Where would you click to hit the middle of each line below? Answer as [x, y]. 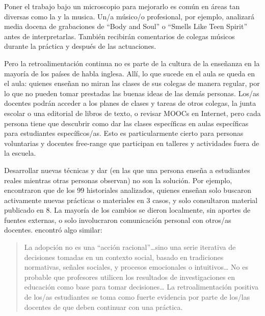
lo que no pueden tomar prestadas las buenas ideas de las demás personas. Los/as [132, 93]
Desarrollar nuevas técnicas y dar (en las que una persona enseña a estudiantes [127, 170]
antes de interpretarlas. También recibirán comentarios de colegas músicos [120, 36]
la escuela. [20, 153]
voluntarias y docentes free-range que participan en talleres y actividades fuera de [132, 143]
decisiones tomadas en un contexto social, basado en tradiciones [124, 257]
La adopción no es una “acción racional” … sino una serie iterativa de [130, 247]
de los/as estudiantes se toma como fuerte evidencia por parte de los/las [137, 297]
